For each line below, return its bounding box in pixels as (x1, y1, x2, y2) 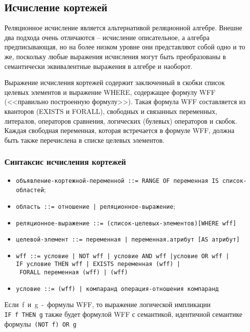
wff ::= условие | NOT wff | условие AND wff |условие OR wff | (16, 252, 229, 260)
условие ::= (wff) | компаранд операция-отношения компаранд (16, 285, 219, 292)
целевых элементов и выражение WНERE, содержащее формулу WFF (4, 87, 216, 97)
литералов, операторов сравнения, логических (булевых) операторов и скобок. (4, 115, 237, 126)
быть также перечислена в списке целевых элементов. (4, 134, 165, 145)
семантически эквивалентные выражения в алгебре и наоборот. (4, 61, 192, 71)
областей (16, 187, 44, 194)
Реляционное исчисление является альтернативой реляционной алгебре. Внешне (4, 22, 243, 33)
